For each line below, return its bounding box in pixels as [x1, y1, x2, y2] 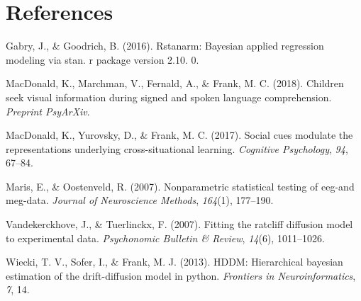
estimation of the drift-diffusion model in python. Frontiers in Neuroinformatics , [6, 268, 356, 283]
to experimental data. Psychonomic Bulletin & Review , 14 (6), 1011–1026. [6, 230, 325, 245]
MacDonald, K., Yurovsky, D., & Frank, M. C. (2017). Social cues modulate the [6, 127, 353, 142]
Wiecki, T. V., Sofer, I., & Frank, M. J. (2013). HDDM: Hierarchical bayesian [6, 254, 343, 269]
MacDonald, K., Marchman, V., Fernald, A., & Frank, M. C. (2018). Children [6, 76, 344, 91]
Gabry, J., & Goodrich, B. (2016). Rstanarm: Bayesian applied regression [6, 38, 324, 53]
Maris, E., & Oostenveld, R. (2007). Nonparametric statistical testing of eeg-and [6, 178, 355, 193]
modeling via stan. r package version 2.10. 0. [6, 52, 199, 67]
